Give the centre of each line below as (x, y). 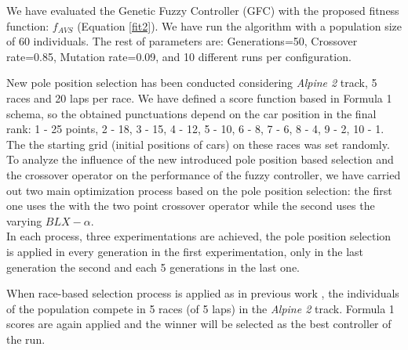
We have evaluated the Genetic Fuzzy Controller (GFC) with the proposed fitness (203, 10)
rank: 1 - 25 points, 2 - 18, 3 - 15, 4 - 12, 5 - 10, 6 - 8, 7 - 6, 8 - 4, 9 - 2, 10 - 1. (195, 129)
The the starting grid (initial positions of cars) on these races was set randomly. (198, 144)
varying (24, 220)
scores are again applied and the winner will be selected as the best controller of (199, 324)
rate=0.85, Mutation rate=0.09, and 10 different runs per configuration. (179, 56)
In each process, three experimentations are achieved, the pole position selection (199, 236)
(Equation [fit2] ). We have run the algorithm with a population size (239, 25)
